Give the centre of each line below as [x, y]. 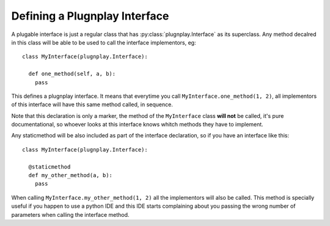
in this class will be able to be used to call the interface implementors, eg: [104, 42]
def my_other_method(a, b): [71, 175]
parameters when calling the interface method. [70, 214]
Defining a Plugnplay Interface [90, 16]
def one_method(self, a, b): [72, 74]
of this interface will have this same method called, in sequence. [92, 104]
